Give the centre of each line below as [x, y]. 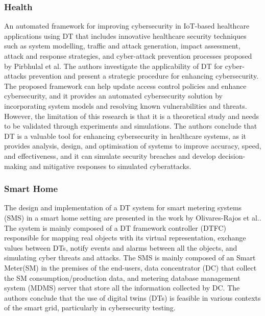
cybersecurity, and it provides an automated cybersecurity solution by [113, 96]
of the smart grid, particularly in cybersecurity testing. [90, 308]
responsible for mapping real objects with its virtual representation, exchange [125, 238]
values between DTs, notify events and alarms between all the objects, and [121, 247]
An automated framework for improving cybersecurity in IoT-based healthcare [127, 26]
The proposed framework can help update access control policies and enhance [125, 86]
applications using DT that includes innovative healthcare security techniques [125, 35]
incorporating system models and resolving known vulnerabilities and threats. [126, 105]
